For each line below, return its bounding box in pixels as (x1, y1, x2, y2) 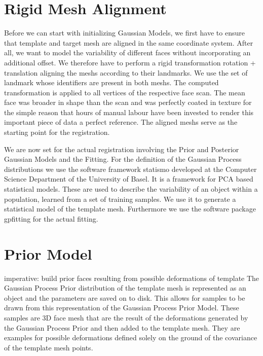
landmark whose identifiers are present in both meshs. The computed (4, 77, 219, 88)
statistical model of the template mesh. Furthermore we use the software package (4, 203, 256, 214)
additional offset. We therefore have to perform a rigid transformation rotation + (4, 57, 256, 67)
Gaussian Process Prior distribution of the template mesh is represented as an (4, 282, 246, 293)
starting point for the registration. (4, 127, 110, 137)
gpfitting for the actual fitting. (4, 213, 98, 224)
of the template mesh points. (4, 342, 93, 352)
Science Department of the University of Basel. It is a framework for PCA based (4, 173, 253, 184)
